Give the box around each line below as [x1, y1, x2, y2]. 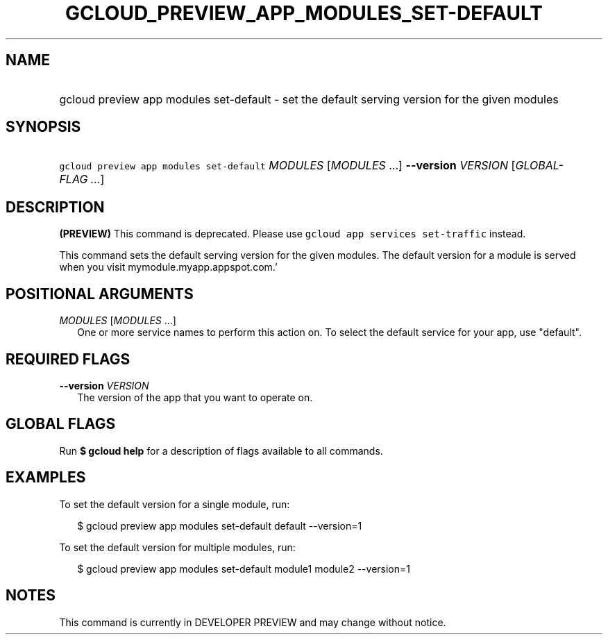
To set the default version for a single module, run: [59, 498, 290, 510]
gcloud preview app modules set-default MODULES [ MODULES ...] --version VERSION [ [59, 158, 516, 173]
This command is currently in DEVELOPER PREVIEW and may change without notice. [59, 616, 446, 628]
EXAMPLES [6, 469, 86, 487]
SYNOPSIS [6, 118, 81, 136]
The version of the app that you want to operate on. [77, 391, 313, 403]
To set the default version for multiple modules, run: [59, 541, 296, 553]
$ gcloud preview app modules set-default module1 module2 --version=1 [77, 562, 410, 575]
